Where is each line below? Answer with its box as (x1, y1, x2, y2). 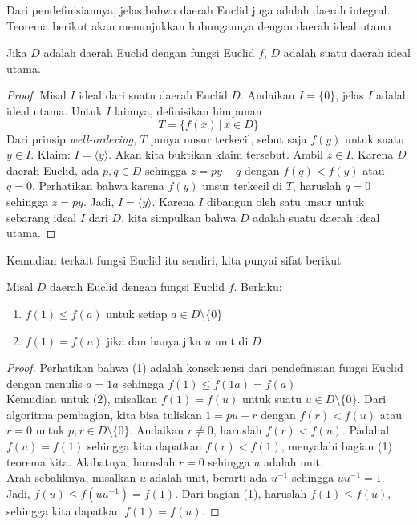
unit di (215, 332, 249, 349)
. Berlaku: (233, 278, 282, 295)
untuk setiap (106, 305, 168, 321)
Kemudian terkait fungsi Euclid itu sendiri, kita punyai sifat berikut (6, 251, 342, 268)
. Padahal (342, 422, 390, 438)
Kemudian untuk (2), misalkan (6, 390, 158, 407)
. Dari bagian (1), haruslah (175, 484, 307, 501)
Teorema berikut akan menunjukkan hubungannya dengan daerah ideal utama (6, 17, 392, 34)
